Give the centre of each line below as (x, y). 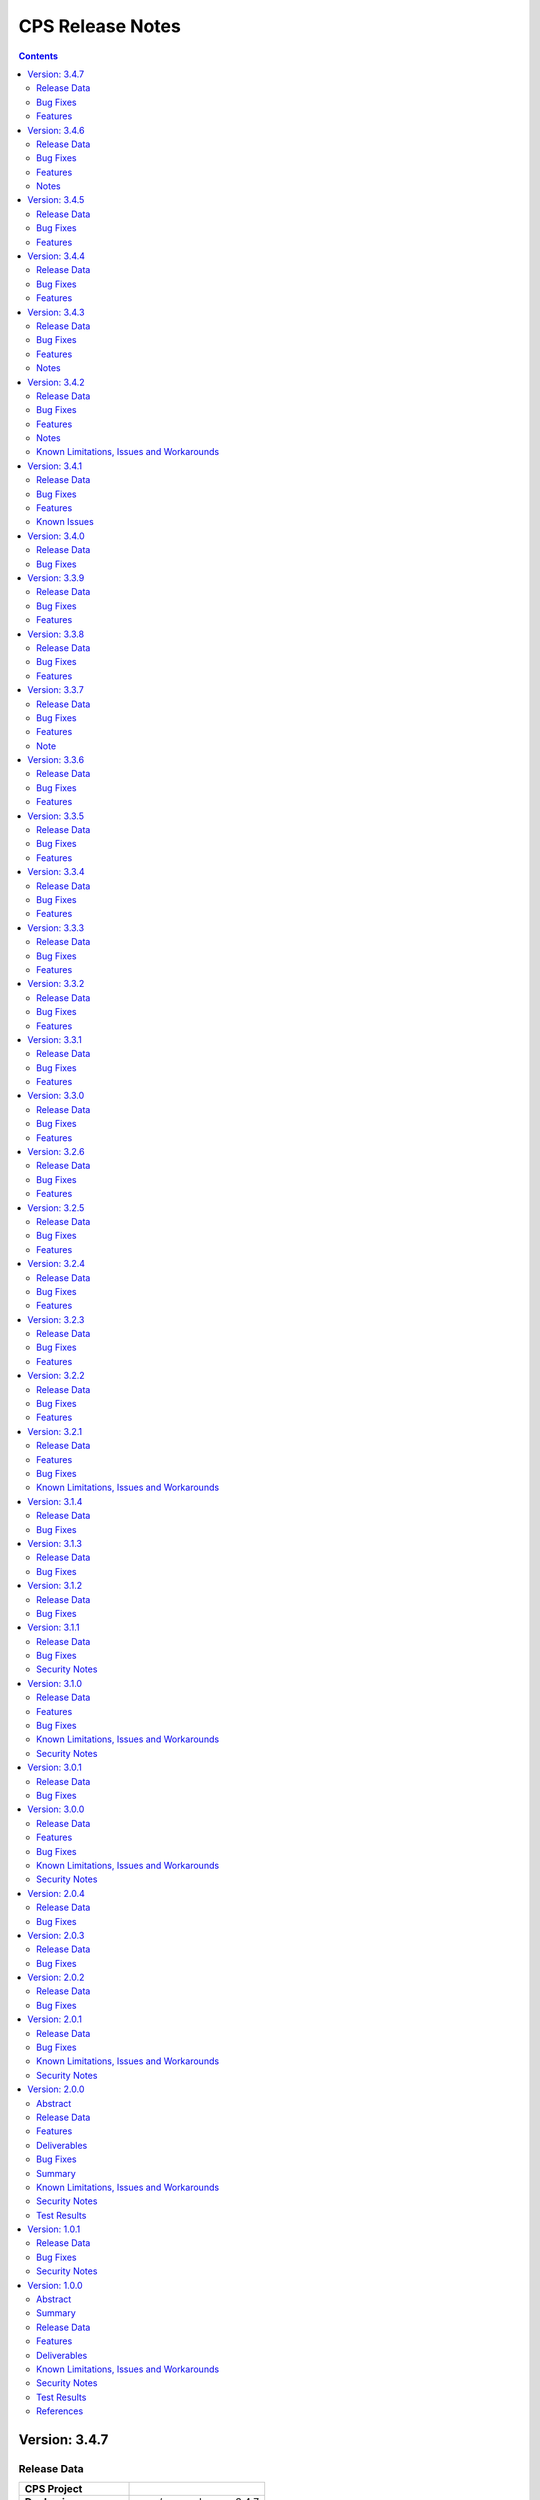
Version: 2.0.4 (56, 1893)
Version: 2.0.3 (56, 1935)
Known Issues (65, 522)
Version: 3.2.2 (56, 1376)
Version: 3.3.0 (56, 1096)
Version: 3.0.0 (56, 1809)
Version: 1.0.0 (55, 2285)
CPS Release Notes (100, 26)
